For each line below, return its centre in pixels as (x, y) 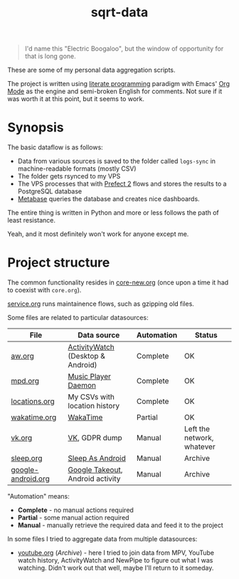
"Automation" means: (38, 496)
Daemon (82, 386)
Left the (197, 429)
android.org (30, 479)
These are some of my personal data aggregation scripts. (91, 70)
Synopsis (36, 128)
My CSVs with (91, 397)
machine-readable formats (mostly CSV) (77, 169)
